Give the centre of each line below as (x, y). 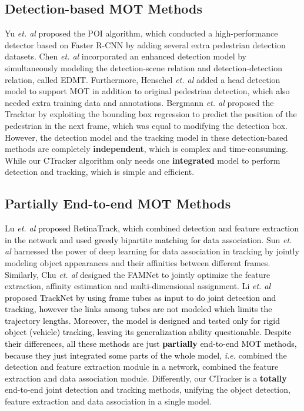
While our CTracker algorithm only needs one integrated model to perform (143, 160)
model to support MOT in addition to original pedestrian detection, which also (147, 91)
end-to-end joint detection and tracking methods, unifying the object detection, (148, 390)
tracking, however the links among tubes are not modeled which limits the (138, 309)
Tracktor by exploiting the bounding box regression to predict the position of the (151, 114)
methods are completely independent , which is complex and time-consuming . (146, 149)
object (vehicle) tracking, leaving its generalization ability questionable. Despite (148, 332)
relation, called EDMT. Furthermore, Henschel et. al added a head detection (143, 79)
